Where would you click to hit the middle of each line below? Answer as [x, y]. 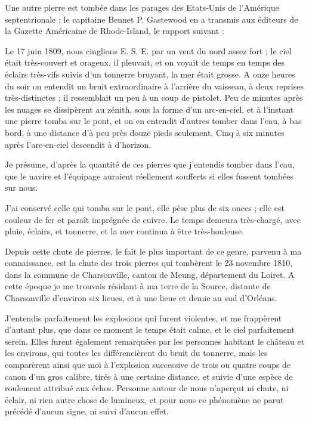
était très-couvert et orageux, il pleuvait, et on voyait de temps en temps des [145, 62]
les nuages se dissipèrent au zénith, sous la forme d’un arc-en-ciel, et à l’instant [149, 109]
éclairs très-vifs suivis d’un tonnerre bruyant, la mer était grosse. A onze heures [150, 74]
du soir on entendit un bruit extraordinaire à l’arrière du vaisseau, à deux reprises [154, 86]
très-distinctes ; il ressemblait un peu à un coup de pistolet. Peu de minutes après [154, 97]
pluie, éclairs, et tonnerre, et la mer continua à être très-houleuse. [124, 231]
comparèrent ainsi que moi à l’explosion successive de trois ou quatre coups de [148, 365]
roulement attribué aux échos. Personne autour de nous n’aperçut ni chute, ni [147, 388]
